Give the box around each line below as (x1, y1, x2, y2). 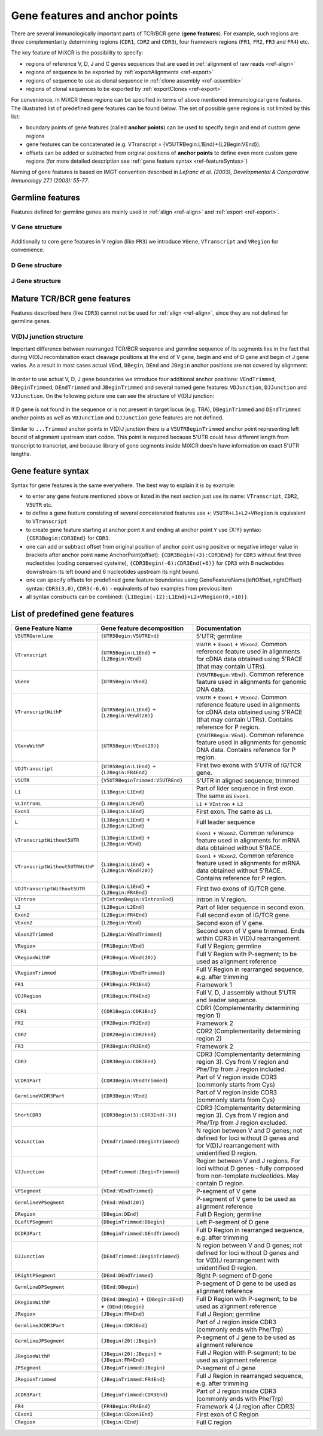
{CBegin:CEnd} (100, 1419, 139, 1425)
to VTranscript (26, 518, 68, 525)
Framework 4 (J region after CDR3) (196, 1402, 295, 1410)
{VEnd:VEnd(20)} (100, 1200, 145, 1206)
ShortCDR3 (14, 1112, 42, 1118)
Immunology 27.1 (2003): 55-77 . (11, 177, 90, 184)
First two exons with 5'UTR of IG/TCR (196, 760, 301, 769)
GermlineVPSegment (14, 1200, 65, 1206)
